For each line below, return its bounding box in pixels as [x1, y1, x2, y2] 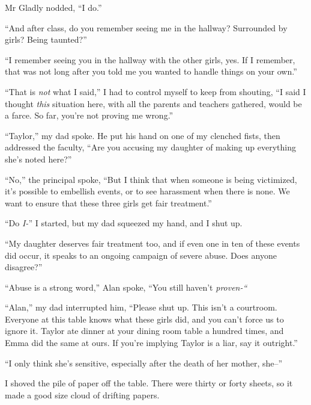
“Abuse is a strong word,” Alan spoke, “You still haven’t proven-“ [5, 280, 247, 293]
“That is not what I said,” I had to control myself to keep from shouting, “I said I [5, 85, 306, 97]
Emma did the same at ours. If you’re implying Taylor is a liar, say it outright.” [5, 336, 298, 349]
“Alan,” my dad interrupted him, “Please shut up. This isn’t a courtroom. [5, 301, 277, 314]
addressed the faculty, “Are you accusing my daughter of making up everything [5, 141, 296, 153]
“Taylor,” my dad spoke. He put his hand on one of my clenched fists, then [5, 129, 280, 141]
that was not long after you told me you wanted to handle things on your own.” [5, 65, 297, 78]
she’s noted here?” [5, 152, 72, 165]
